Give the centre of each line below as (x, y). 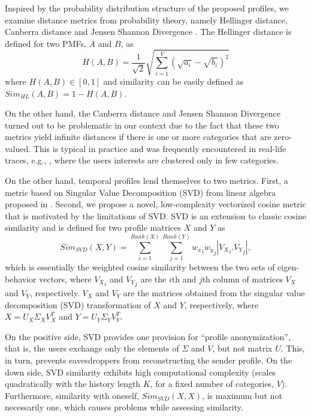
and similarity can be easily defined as (173, 81)
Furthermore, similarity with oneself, (72, 395)
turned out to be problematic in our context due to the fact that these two (142, 125)
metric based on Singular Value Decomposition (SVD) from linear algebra (141, 192)
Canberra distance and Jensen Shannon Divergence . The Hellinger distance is (148, 32)
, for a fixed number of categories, (212, 384)
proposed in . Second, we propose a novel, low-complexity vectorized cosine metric (155, 204)
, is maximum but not (242, 395)
